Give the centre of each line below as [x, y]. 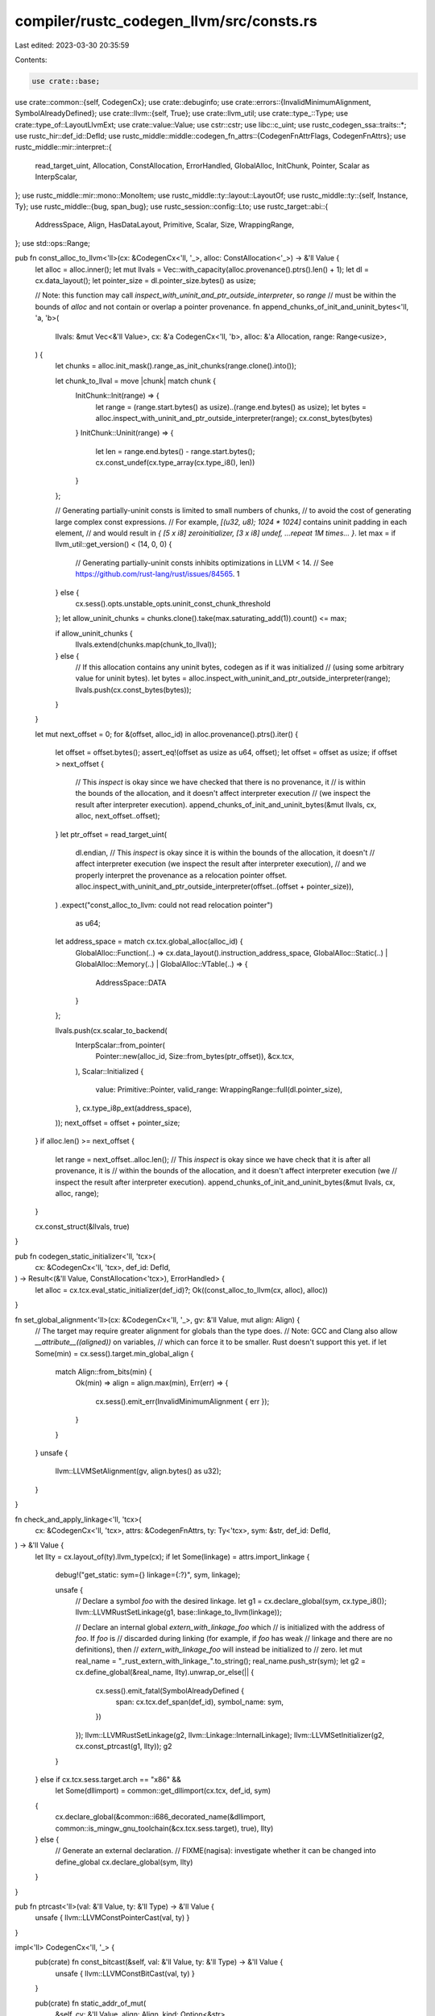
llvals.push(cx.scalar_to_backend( [112, 1030]
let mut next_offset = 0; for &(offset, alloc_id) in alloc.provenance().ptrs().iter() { [166, 734]
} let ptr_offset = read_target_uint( [111, 834]
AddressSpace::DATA [131, 982]
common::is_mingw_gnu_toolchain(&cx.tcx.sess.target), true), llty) [164, 1828]
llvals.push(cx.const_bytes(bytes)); [133, 689]
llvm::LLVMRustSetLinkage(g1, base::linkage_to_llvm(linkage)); [178, 1612]
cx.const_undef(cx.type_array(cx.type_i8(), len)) [175, 463]
